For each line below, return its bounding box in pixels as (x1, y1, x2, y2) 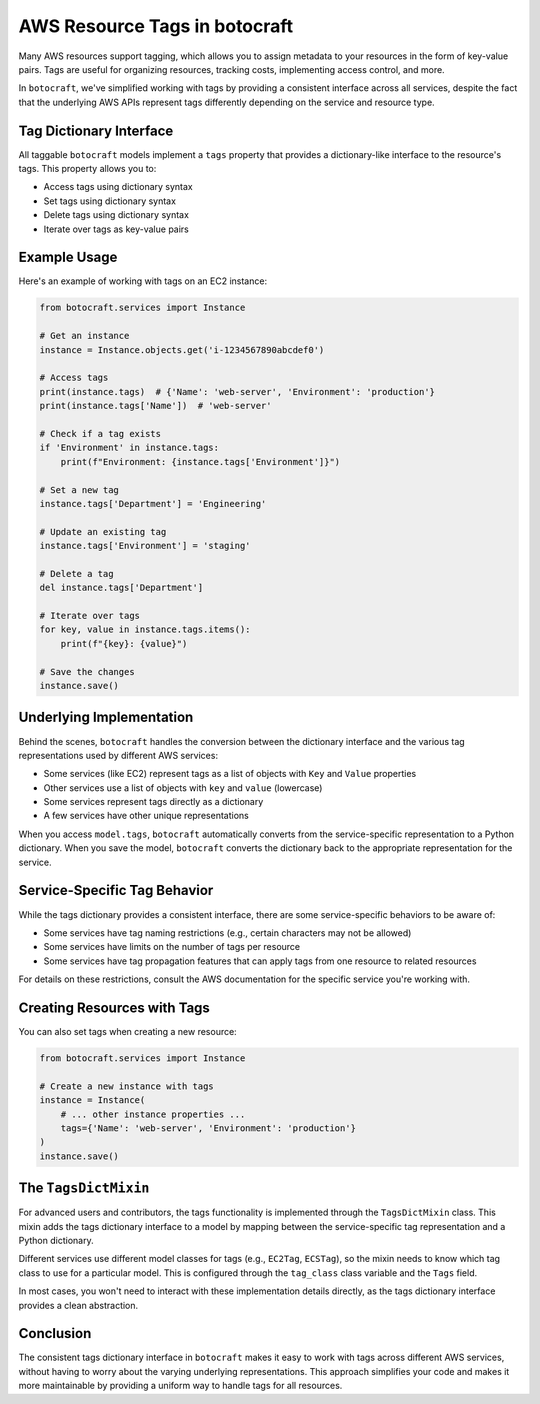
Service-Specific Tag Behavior (18, 882, 214, 899)
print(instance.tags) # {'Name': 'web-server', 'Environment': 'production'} (39, 386, 435, 397)
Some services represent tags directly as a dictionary (43, 796, 264, 808)
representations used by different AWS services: (18, 749, 219, 761)
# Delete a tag (39, 568, 114, 579)
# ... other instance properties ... (60, 1108, 246, 1120)
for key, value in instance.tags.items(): (39, 624, 251, 635)
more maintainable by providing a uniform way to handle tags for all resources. (18, 1380, 343, 1392)
